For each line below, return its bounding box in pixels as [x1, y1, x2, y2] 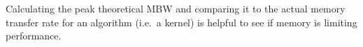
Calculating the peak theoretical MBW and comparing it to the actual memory [6, 1, 346, 15]
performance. [6, 28, 62, 43]
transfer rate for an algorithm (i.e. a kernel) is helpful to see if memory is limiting [6, 15, 357, 29]
